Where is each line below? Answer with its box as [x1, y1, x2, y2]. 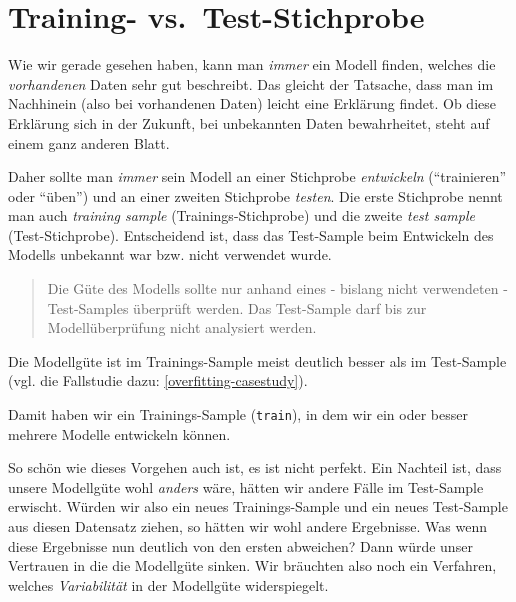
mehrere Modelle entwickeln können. [8, 423, 231, 444]
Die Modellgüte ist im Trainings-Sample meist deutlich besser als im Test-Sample [8, 350, 507, 371]
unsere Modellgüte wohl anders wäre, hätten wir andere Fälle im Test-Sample [8, 476, 484, 497]
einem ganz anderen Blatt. [8, 132, 170, 153]
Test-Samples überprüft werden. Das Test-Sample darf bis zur [47, 297, 427, 318]
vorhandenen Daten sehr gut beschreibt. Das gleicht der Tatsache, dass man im [8, 73, 494, 94]
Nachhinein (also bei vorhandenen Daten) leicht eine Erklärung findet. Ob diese [8, 93, 496, 114]
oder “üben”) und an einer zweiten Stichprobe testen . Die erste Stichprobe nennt [8, 185, 503, 206]
